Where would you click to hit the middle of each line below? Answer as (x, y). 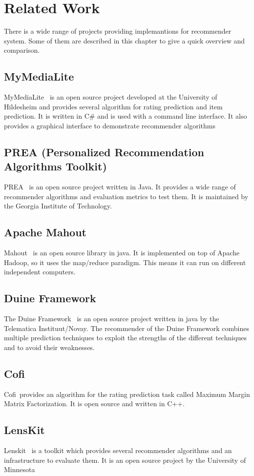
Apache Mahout (45, 232)
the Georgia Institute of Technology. (58, 206)
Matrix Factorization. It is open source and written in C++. (94, 404)
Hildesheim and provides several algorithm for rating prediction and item (113, 106)
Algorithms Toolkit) (55, 166)
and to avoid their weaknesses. (49, 347)
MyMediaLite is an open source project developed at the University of (111, 97)
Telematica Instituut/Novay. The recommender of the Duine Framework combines (127, 328)
